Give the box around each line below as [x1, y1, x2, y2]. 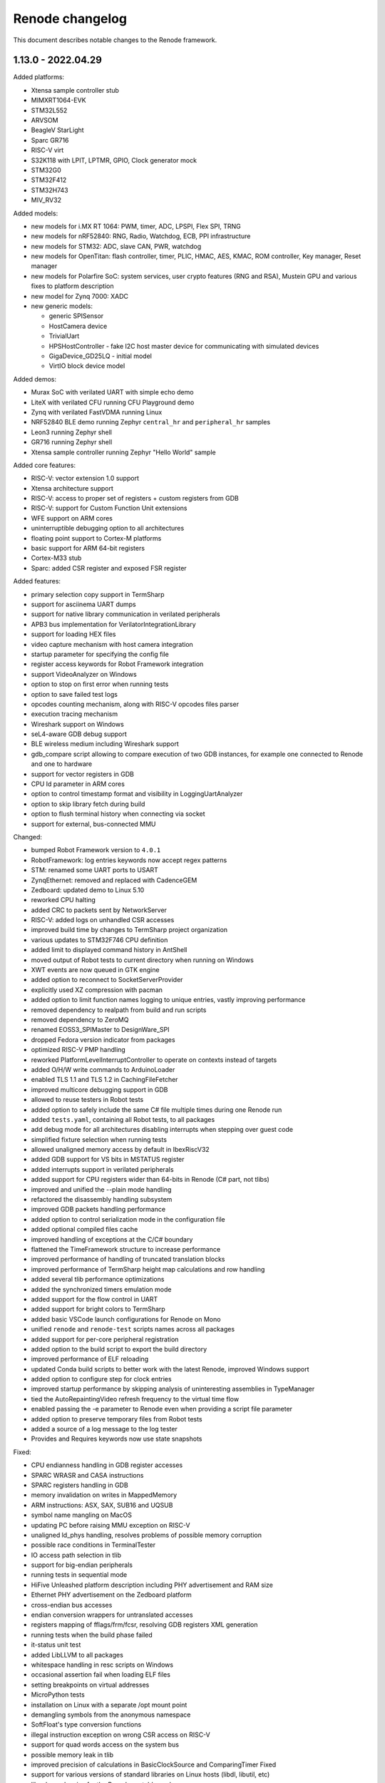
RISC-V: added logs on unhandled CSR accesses [31, 916, 175, 924]
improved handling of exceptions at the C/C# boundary [31, 1235, 193, 1244]
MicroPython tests [31, 1690, 85, 1699]
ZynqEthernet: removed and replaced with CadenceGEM [31, 876, 197, 884]
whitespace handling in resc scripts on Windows [31, 1660, 174, 1669]
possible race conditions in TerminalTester [31, 1541, 156, 1549]
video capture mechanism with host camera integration [31, 640, 194, 648]
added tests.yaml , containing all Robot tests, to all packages [31, 1115, 215, 1123]
